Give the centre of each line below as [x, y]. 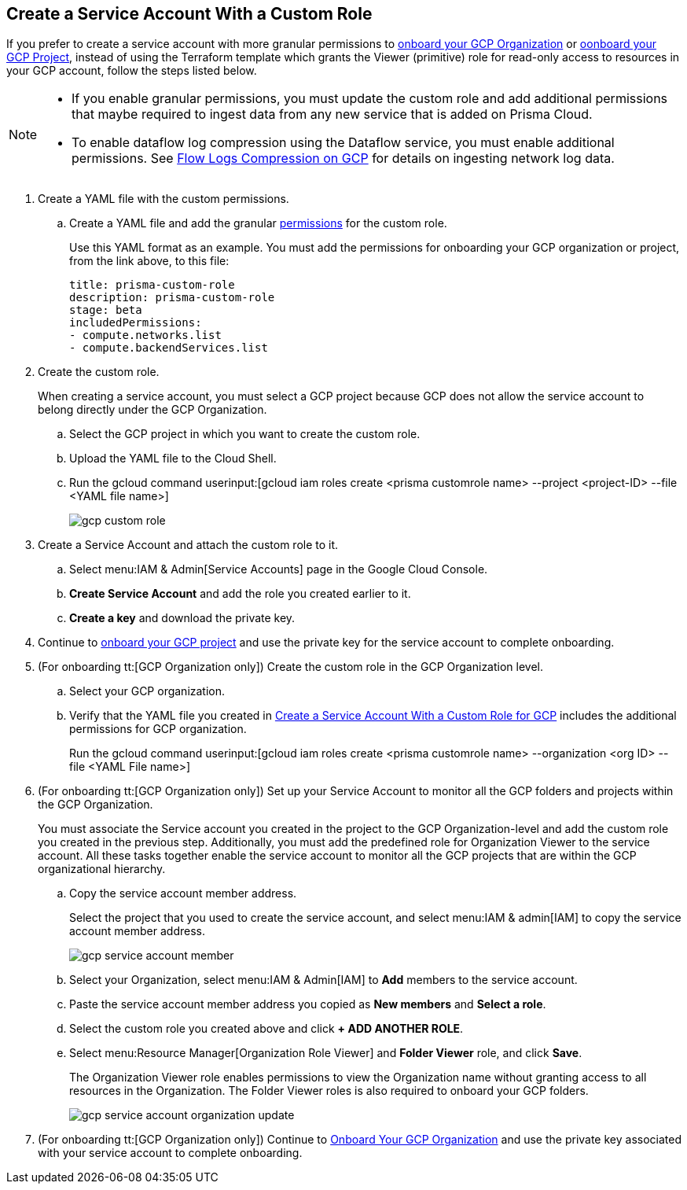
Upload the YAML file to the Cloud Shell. [173, 459]
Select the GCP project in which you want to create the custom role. [245, 434]
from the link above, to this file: [149, 261]
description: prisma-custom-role [172, 298]
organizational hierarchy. [102, 869]
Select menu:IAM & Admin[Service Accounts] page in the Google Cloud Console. [279, 569]
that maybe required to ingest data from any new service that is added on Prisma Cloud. [332, 114]
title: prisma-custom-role [152, 285]
